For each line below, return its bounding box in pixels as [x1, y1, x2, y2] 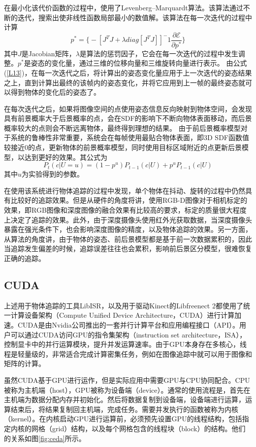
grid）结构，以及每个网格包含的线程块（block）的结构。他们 [52, 423, 246, 433]
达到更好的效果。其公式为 [24, 151, 107, 162]
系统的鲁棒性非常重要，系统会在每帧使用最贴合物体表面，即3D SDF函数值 [10, 132, 249, 143]
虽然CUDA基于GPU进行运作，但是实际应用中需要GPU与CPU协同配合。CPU [4, 374, 250, 385]
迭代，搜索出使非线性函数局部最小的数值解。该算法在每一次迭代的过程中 [17, 12, 252, 22]
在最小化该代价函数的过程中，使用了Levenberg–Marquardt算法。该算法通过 [4, 2, 243, 12]
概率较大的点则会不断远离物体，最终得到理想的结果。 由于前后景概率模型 [4, 122, 241, 133]
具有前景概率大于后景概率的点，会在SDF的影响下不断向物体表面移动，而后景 [4, 113, 252, 123]
